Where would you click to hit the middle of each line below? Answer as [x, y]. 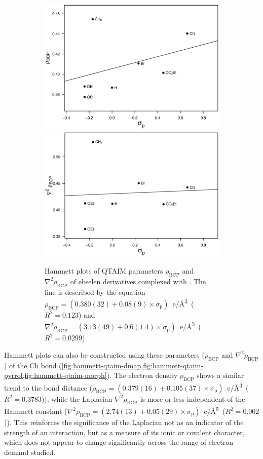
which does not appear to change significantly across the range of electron [119, 442]
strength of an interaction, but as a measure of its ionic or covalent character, [124, 432]
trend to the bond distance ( [48, 387]
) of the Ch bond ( [33, 365]
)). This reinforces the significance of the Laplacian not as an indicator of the [124, 422]
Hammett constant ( [36, 411]
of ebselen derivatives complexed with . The [138, 281]
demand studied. [30, 452]
